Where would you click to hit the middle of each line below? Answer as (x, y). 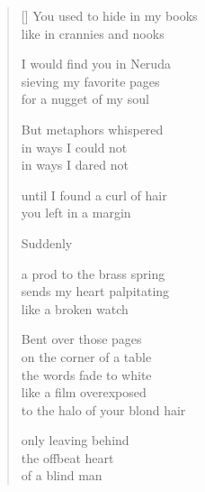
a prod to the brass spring (93, 273)
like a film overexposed (84, 392)
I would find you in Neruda (96, 64)
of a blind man (62, 475)
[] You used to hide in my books (109, 15)
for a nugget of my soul (85, 99)
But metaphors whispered (92, 129)
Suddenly (47, 242)
